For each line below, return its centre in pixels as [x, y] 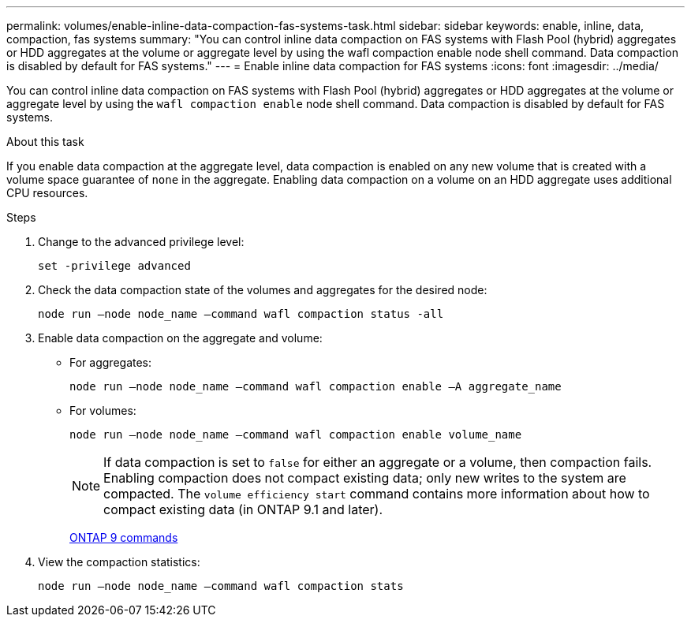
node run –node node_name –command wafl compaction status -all [241, 314]
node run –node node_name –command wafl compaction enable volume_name [296, 435]
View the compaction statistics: [119, 562]
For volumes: [103, 410]
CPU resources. [47, 193]
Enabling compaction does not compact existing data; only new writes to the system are [365, 478]
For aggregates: [111, 362]
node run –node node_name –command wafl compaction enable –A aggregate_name [316, 386]
